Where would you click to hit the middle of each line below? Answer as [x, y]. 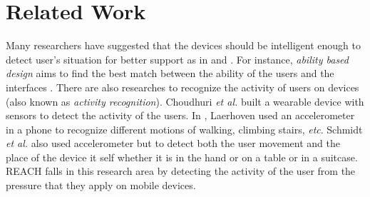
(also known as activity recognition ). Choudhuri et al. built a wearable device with [185, 101]
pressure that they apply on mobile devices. [101, 185]
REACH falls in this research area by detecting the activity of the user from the [181, 171]
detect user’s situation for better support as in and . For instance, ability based [177, 59]
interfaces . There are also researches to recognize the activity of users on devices [183, 87]
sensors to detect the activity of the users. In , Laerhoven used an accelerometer [180, 115]
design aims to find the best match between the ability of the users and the [170, 73]
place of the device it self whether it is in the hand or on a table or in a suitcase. [182, 157]
